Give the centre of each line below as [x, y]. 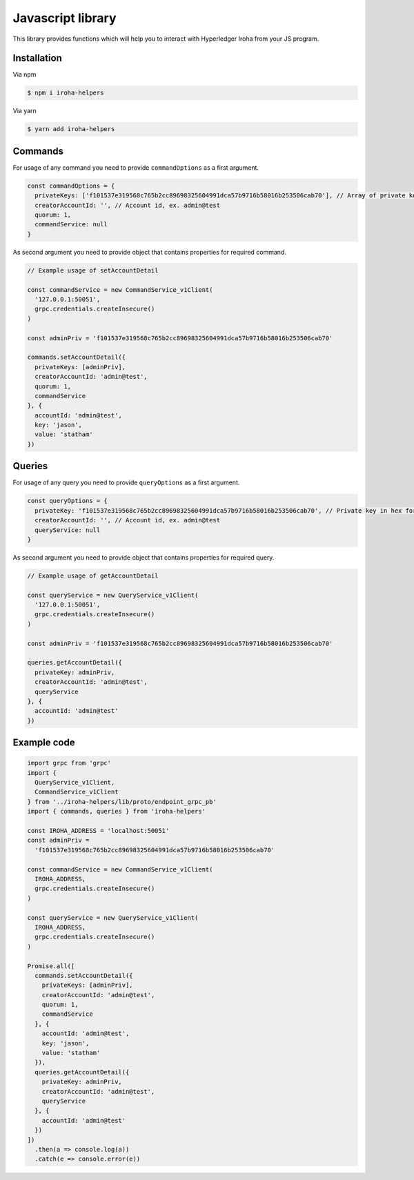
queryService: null [68, 530]
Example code [44, 743]
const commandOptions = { [71, 186]
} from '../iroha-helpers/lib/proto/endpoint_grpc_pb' [122, 802]
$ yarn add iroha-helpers [71, 129]
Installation [37, 58]
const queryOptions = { [68, 501]
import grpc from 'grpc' [69, 763]
